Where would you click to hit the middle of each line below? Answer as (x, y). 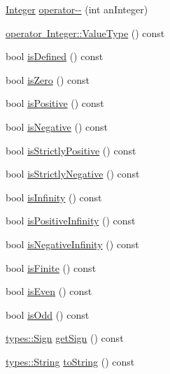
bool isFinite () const (51, 267)
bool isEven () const (49, 291)
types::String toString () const (70, 361)
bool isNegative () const (57, 126)
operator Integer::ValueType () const (85, 33)
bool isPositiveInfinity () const (71, 221)
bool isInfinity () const (54, 197)
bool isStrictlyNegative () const (73, 174)
